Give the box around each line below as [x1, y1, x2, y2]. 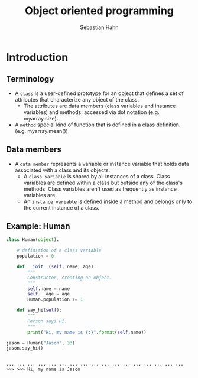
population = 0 [17, 253, 54, 259]
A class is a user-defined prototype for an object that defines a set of [14, 90, 184, 97]
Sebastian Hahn [80, 24, 119, 31]
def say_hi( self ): [17, 307, 62, 314]
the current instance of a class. [23, 204, 99, 211]
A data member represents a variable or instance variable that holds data [14, 160, 189, 167]
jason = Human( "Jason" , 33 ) [6, 340, 76, 346]
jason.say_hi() [6, 346, 44, 351]
